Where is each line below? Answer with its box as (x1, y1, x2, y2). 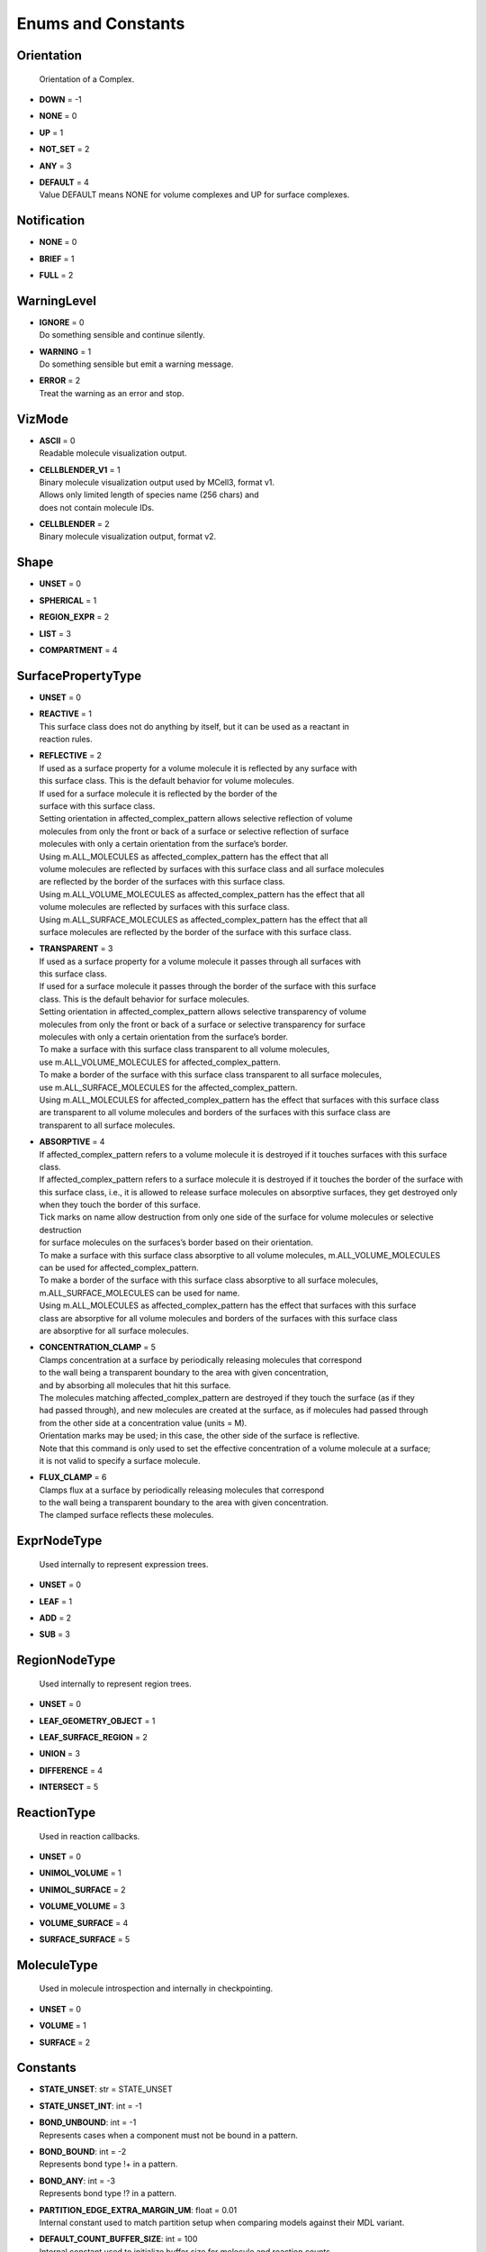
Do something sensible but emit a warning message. (39, 359, 234, 369)
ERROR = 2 (39, 375, 81, 386)
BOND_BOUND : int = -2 (39, 2146, 127, 2157)
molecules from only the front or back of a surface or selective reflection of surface (39, 825, 350, 837)
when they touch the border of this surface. (39, 1199, 202, 1211)
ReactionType (16, 1805, 96, 1820)
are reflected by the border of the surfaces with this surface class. (39, 876, 285, 887)
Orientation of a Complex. (39, 73, 135, 85)
